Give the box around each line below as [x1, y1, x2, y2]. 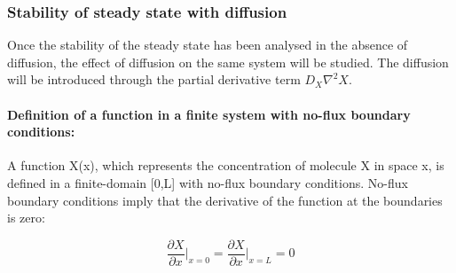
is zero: [7, 208, 45, 227]
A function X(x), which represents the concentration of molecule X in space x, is [7, 156, 444, 175]
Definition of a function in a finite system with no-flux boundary [7, 105, 411, 123]
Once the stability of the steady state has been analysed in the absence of [7, 35, 408, 54]
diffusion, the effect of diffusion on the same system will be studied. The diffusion [7, 52, 449, 71]
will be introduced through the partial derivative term [7, 70, 301, 89]
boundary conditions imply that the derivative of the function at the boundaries [7, 191, 443, 209]
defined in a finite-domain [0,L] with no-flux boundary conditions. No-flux [7, 173, 408, 191]
